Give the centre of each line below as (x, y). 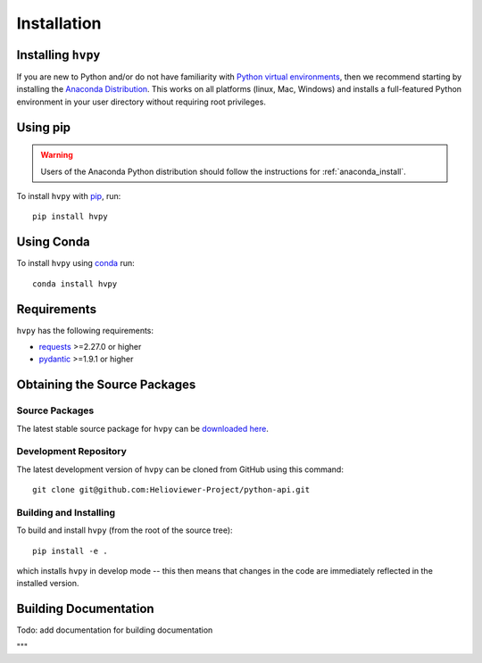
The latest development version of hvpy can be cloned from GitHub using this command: (180, 469)
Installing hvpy (58, 55)
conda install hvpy (75, 284)
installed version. (48, 584)
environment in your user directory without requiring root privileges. (141, 102)
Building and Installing (66, 512)
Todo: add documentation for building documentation (115, 630)
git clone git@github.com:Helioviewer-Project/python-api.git (171, 490)
